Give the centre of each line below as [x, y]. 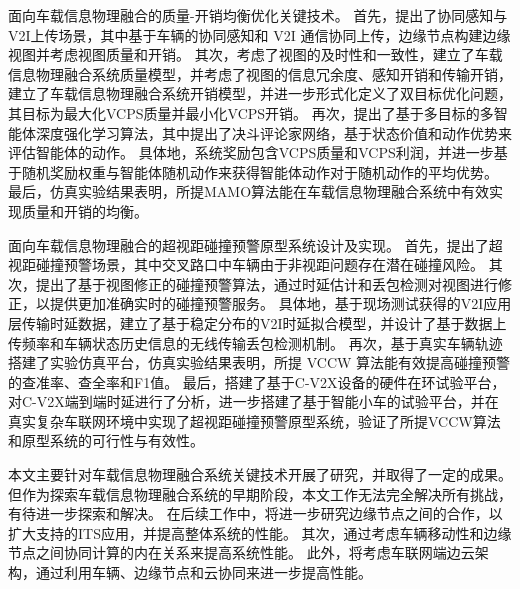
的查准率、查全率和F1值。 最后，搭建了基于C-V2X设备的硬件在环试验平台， [257, 381]
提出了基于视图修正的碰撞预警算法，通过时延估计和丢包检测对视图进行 [266, 283]
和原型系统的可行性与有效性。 [106, 440]
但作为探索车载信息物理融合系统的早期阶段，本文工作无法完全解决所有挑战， [260, 493]
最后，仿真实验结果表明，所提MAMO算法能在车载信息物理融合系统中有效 [249, 191]
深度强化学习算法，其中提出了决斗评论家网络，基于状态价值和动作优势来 [273, 132]
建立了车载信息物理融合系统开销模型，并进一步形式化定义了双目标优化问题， [260, 93]
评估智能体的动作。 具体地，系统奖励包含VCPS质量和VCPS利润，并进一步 [251, 152]
